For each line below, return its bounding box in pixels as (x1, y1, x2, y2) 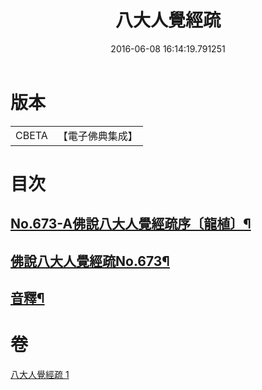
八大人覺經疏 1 (10, 368, 70, 380)
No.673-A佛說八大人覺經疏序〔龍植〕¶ (10, 216, 252, 233)
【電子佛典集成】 (57, 129, 138, 143)
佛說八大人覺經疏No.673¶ (10, 252, 170, 270)
